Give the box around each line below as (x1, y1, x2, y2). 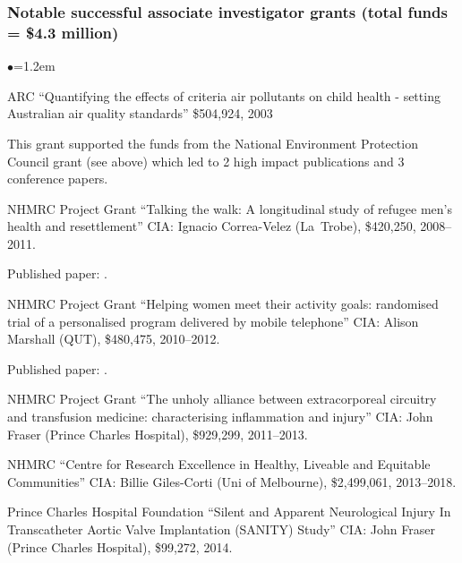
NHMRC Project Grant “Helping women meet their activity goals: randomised (7, 294, 439, 313)
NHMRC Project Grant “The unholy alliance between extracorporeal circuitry (7, 389, 437, 408)
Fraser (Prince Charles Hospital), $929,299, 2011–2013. (7, 424, 308, 443)
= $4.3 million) (7, 21, 119, 43)
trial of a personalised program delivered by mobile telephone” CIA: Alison (7, 311, 419, 330)
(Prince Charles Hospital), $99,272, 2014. (7, 537, 233, 556)
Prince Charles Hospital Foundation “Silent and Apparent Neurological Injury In (7, 502, 451, 521)
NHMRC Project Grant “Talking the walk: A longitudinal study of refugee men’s (7, 199, 453, 218)
